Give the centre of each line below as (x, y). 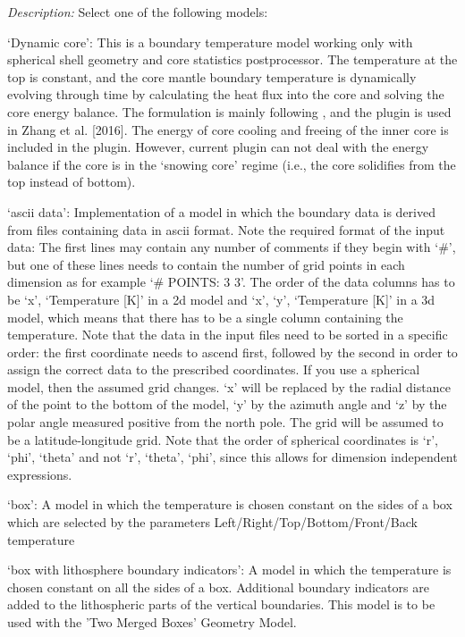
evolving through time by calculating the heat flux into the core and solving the (226, 94)
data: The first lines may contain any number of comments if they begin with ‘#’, (232, 247)
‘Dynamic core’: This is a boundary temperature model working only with (210, 42)
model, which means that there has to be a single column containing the (205, 317)
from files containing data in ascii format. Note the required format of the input (226, 229)
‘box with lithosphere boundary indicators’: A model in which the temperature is (229, 570)
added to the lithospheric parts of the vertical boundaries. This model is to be (221, 604)
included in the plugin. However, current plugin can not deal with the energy (218, 147)
